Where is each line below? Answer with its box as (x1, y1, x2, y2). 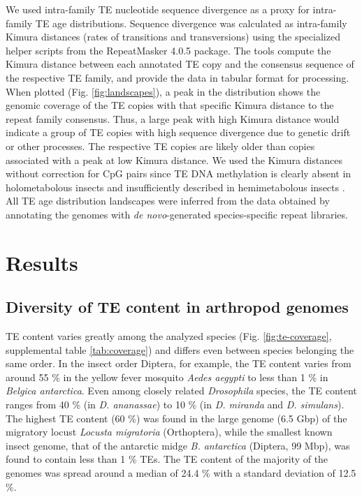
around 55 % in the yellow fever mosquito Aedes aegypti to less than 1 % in (6, 369, 328, 384)
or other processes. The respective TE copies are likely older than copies (6, 138, 315, 153)
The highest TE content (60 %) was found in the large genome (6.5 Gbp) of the (6, 410, 347, 425)
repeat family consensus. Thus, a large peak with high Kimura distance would (6, 111, 340, 126)
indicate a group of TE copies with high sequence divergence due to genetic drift (6, 125, 351, 140)
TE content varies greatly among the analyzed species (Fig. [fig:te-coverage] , (6, 329, 332, 343)
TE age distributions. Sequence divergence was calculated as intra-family (35, 15, 347, 30)
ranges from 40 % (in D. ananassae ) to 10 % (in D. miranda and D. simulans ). (6, 397, 345, 412)
